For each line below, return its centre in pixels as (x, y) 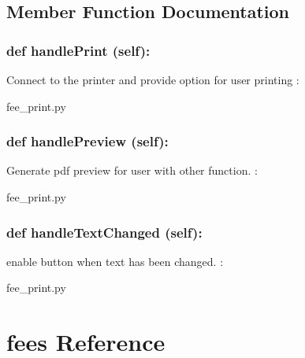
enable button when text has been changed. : (115, 261)
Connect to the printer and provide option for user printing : (153, 79)
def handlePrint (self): (78, 50)
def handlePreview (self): (87, 141)
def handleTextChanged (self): (104, 232)
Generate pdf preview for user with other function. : (132, 170)
